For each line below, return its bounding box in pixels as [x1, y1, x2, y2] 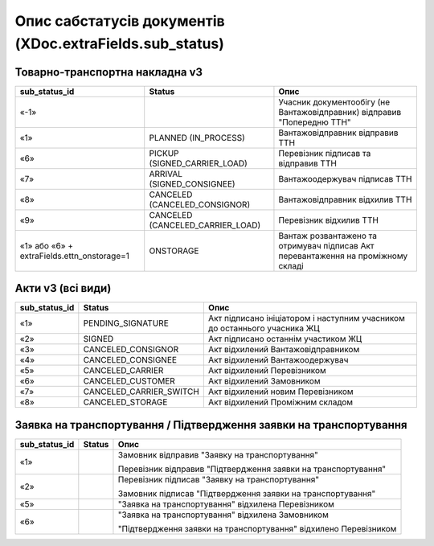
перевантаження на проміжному [278, 250, 408, 261]
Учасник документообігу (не [278, 96, 391, 108]
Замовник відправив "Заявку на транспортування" [117, 449, 319, 460]
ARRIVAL [149, 168, 182, 179]
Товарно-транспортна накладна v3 [14, 65, 203, 79]
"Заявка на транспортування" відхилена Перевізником [117, 499, 335, 510]
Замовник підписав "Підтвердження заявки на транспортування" [117, 487, 376, 499]
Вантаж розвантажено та [278, 230, 378, 241]
